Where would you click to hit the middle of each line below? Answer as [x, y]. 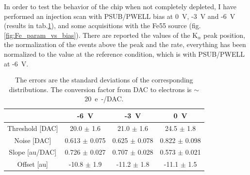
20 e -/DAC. [104, 99]
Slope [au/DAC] [33, 152]
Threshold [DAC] [33, 128]
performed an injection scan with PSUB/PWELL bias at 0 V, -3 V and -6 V [120, 16]
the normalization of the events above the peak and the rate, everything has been [125, 44]
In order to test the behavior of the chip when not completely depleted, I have [120, 6]
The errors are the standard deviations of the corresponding [104, 80]
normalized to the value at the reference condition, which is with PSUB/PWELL [125, 54]
